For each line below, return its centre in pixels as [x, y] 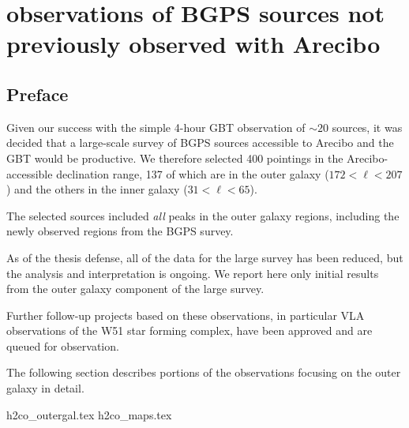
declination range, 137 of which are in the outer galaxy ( [193, 173]
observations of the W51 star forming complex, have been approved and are [189, 330]
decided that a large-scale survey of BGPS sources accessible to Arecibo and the [200, 143]
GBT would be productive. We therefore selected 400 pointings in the [175, 158]
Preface [38, 94]
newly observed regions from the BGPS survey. [120, 231]
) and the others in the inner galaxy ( [97, 189]
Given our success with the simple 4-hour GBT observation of [156, 127]
